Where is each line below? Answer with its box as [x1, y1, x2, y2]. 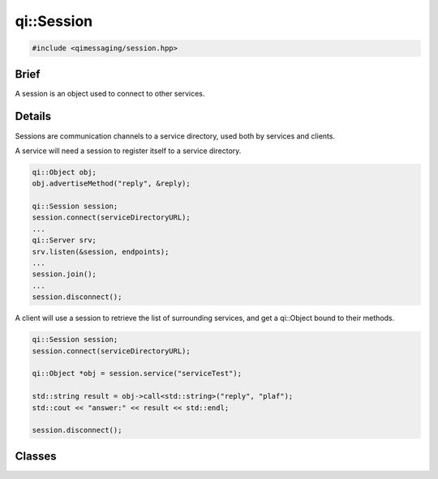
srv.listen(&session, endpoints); [32, 247, 170, 256]
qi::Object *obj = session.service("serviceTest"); [32, 369, 243, 378]
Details [15, 109, 52, 123]
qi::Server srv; [32, 236, 97, 245]
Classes [15, 449, 57, 463]
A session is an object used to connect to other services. [15, 88, 205, 98]
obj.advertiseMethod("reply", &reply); [32, 179, 191, 188]
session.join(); [32, 270, 97, 279]
